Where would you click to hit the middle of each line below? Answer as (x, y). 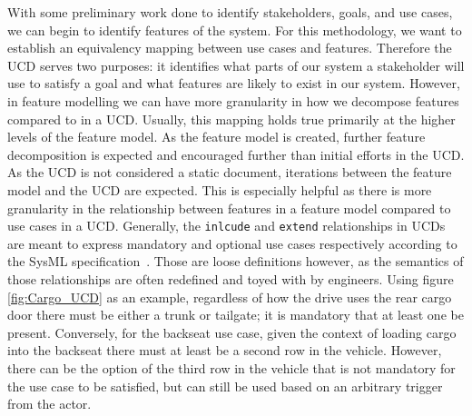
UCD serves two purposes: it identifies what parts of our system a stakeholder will (236, 65)
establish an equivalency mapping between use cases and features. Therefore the (230, 48)
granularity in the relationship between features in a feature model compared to (229, 208)
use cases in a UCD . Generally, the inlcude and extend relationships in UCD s (226, 226)
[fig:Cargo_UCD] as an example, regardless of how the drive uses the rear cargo (230, 297)
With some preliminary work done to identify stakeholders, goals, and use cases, (230, 12)
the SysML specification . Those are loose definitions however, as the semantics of (236, 261)
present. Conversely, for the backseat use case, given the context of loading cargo (232, 332)
